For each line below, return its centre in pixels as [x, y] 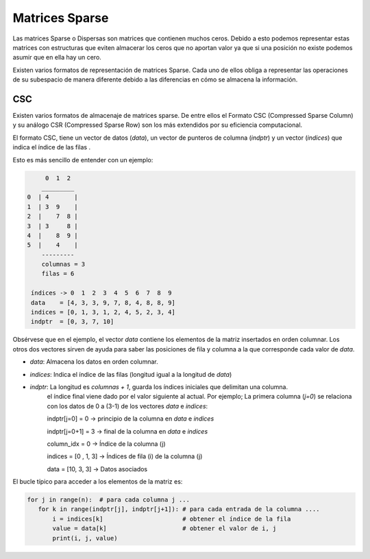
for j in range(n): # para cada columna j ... [108, 500]
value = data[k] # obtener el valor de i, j [164, 529]
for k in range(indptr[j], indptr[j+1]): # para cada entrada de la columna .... [179, 509]
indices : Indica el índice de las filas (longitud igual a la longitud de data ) [131, 374]
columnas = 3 [63, 264]
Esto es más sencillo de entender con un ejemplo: [83, 160]
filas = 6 [58, 274]
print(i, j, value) [85, 538]
